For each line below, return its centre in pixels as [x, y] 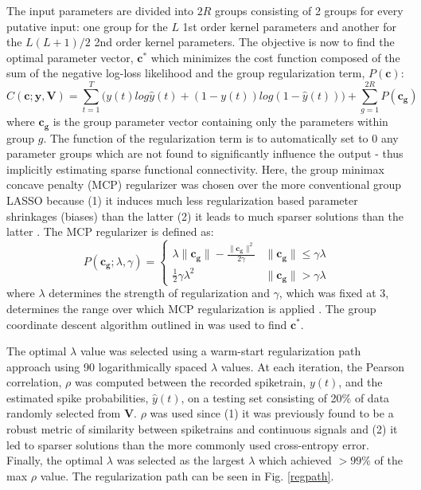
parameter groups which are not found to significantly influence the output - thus [205, 153]
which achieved [295, 460]
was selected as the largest [181, 460]
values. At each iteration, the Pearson [312, 366]
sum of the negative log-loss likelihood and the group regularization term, [186, 73]
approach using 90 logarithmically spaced [107, 366]
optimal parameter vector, [70, 57]
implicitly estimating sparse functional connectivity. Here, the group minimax [195, 169]
